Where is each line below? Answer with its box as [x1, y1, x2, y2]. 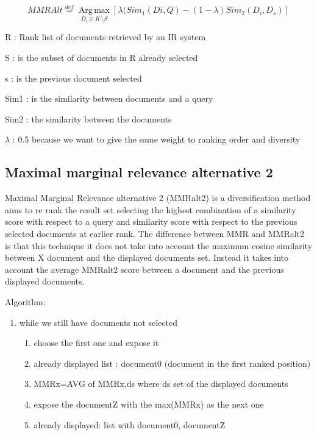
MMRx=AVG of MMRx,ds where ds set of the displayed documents [34, 377, 288, 390]
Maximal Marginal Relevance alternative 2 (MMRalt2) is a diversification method [5, 191, 311, 204]
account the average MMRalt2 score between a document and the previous [5, 263, 284, 275]
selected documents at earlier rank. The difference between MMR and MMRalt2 [5, 227, 305, 239]
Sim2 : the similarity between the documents [5, 112, 172, 125]
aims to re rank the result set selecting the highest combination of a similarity [5, 203, 296, 216]
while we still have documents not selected [19, 316, 177, 328]
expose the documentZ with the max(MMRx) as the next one [34, 397, 264, 410]
